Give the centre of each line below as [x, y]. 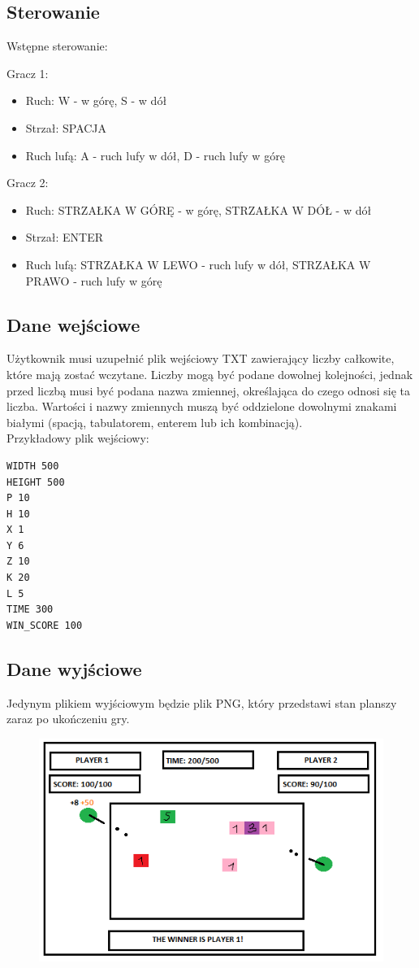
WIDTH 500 [33, 466]
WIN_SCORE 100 [45, 625]
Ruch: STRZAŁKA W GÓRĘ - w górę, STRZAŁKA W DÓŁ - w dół [199, 209]
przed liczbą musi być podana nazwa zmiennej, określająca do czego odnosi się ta [208, 390]
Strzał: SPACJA [66, 127]
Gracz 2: [28, 183]
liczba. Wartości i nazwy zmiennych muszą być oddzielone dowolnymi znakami [202, 406]
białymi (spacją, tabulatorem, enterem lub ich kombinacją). [155, 422]
